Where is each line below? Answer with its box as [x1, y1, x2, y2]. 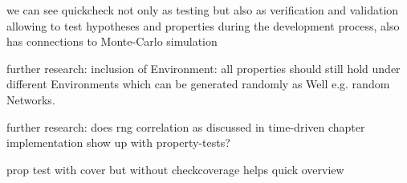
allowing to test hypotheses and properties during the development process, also [6, 17, 400, 34]
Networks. [6, 91, 55, 108]
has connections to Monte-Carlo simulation [6, 33, 218, 50]
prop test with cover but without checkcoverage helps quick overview [6, 161, 344, 177]
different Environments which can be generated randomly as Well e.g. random [6, 75, 390, 92]
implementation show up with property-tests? [6, 134, 230, 151]
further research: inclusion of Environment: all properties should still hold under [6, 59, 401, 76]
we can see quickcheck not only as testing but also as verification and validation [6, 2, 399, 18]
